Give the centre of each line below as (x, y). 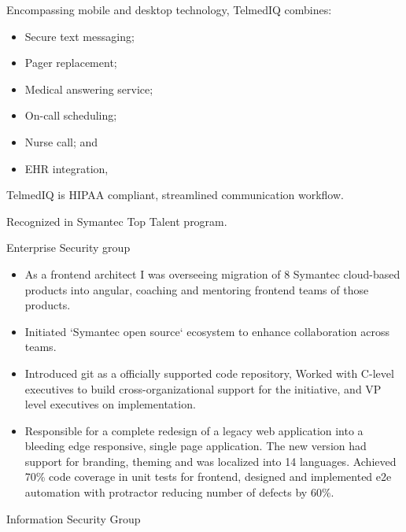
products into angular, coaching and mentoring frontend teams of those (197, 289)
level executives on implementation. (110, 404)
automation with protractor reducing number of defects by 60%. (179, 492)
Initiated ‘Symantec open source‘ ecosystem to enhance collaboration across (207, 331)
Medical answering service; (89, 89)
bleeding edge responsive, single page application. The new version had (196, 446)
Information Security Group (74, 518)
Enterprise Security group (68, 248)
